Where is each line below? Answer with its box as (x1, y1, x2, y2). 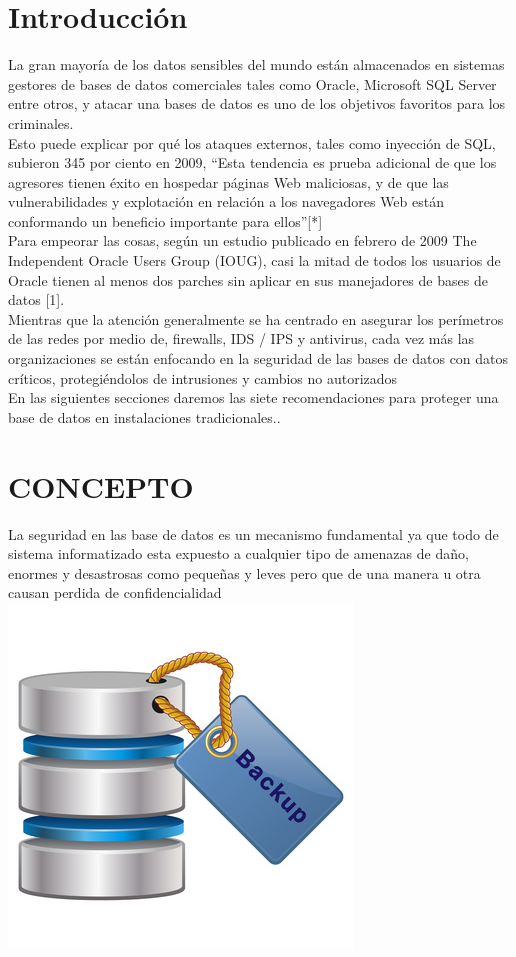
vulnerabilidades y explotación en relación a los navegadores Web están (8, 191, 444, 212)
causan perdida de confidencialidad (8, 582, 222, 603)
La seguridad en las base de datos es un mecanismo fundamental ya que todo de (8, 523, 499, 544)
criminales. (8, 112, 74, 133)
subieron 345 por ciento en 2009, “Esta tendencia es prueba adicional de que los (8, 152, 497, 173)
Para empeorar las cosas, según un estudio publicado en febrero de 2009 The (8, 230, 477, 251)
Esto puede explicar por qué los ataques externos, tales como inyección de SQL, (8, 132, 496, 153)
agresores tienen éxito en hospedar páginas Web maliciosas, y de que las (8, 171, 449, 192)
